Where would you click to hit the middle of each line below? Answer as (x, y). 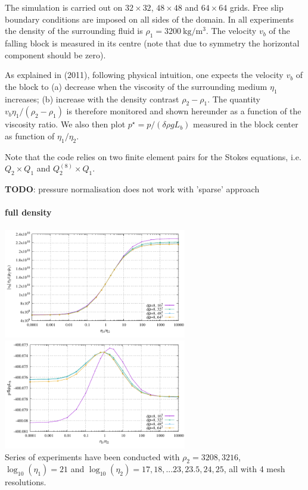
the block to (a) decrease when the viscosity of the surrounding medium (136, 86)
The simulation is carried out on (64, 7)
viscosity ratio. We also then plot (65, 124)
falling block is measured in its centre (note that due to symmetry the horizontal (152, 43)
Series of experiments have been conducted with (92, 456)
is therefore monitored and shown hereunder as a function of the (184, 111)
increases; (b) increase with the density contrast (92, 99)
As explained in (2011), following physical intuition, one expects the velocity (144, 75)
